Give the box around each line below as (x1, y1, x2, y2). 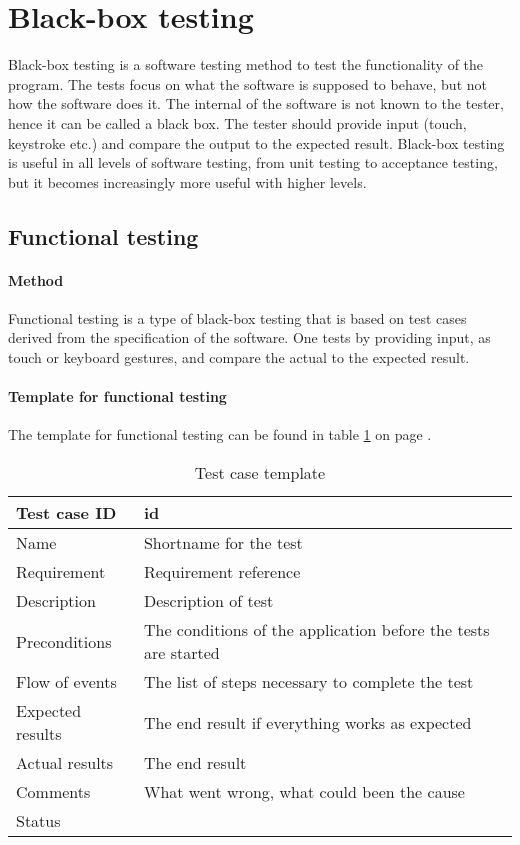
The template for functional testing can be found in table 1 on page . (8, 424, 432, 445)
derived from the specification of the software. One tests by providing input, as (8, 327, 491, 348)
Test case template (194, 461, 326, 485)
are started (143, 641, 220, 665)
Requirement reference (143, 560, 301, 584)
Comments (16, 780, 91, 804)
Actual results (16, 751, 114, 775)
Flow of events (16, 670, 117, 694)
